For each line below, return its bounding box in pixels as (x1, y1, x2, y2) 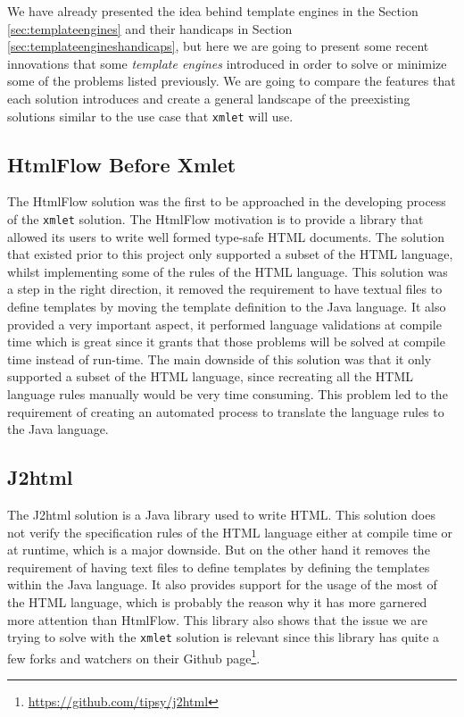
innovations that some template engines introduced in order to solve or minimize (7, 54, 447, 72)
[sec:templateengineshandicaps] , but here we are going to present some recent (7, 37, 429, 55)
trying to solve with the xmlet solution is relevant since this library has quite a (7, 628, 440, 646)
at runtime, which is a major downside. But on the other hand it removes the (7, 540, 430, 559)
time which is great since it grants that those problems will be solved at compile (7, 332, 445, 351)
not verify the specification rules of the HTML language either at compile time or (7, 522, 453, 541)
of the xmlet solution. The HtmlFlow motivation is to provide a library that (7, 210, 424, 229)
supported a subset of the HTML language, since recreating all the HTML (7, 367, 414, 386)
